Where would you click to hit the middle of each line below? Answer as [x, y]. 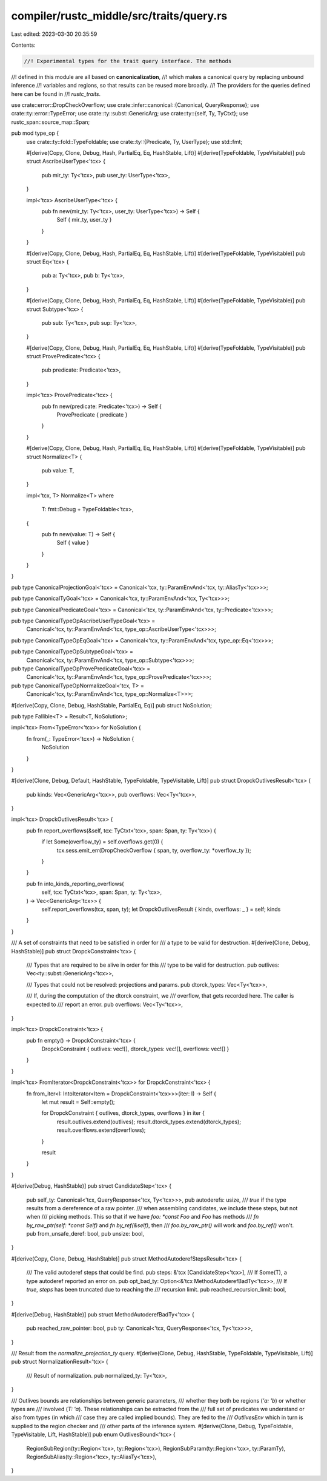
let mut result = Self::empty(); [78, 1102]
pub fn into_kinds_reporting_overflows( [75, 883]
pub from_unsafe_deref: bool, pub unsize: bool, [85, 1234]
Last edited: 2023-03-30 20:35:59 [54, 34]
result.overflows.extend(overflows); [101, 1130]
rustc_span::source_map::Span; [51, 122]
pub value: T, [58, 470]
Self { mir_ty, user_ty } [84, 220]
